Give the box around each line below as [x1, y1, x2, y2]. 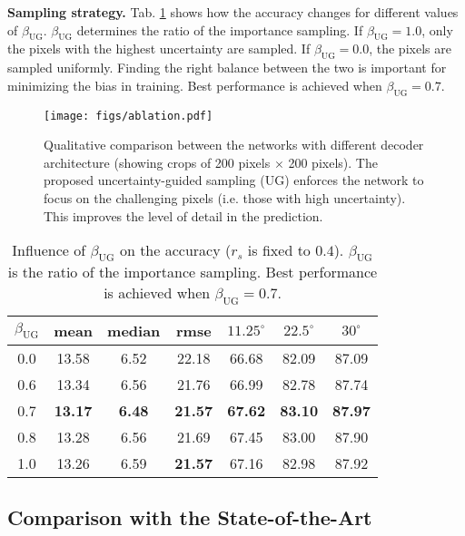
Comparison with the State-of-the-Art [7, 502, 372, 531]
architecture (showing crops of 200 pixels [44, 152, 271, 171]
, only [421, 20, 453, 39]
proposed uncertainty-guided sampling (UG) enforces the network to [44, 171, 424, 190]
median [107, 319, 161, 341]
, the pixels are [369, 39, 451, 58]
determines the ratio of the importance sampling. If [76, 20, 363, 39]
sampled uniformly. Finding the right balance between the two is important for [7, 58, 447, 77]
